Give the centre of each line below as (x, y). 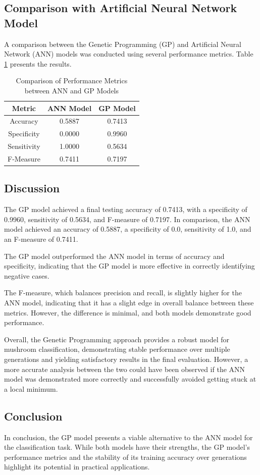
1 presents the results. (38, 63)
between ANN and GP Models (72, 90)
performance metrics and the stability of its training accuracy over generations (125, 457)
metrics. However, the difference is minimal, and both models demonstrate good (128, 312)
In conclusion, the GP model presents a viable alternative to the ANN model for (128, 437)
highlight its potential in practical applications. (77, 467)
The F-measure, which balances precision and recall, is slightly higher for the (123, 293)
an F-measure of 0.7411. (41, 239)
